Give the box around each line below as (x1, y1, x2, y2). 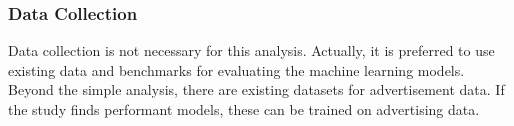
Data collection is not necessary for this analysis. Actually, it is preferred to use (8, 40, 495, 61)
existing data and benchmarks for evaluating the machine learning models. (8, 59, 465, 80)
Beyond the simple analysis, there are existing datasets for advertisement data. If (8, 79, 505, 100)
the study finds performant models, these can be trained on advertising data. (8, 99, 480, 119)
